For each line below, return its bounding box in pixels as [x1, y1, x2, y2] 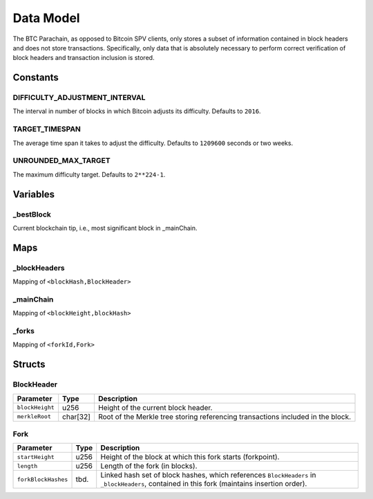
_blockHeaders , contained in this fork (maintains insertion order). [100, 479, 307, 489]
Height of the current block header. [97, 402, 213, 412]
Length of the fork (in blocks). [100, 461, 198, 471]
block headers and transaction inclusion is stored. [12, 54, 155, 62]
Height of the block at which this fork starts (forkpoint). [100, 452, 280, 462]
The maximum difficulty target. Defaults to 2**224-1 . [12, 170, 166, 179]
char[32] [62, 411, 91, 421]
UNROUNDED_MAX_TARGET [12, 156, 111, 166]
